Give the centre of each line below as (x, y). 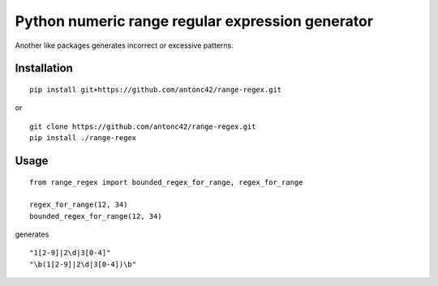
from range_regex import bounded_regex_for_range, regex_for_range (166, 182)
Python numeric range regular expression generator (194, 21)
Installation (44, 68)
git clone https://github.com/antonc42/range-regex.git (143, 126)
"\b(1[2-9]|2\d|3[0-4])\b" (83, 264)
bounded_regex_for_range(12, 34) (96, 216)
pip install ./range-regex (83, 138)
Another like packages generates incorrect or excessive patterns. (125, 45)
